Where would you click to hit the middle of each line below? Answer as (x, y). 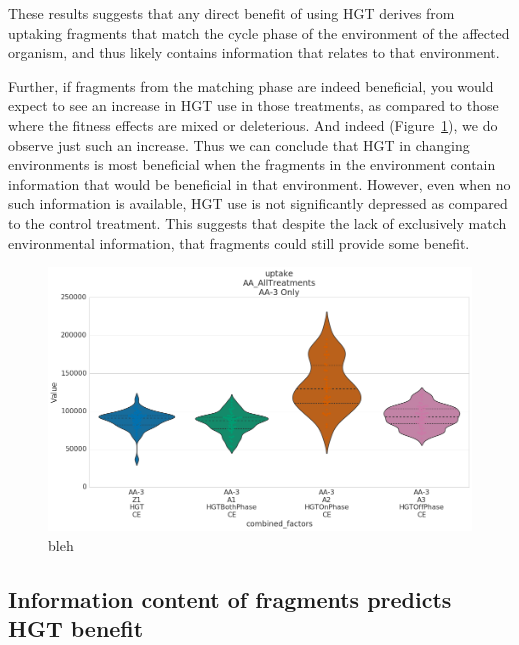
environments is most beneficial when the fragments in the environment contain (252, 164)
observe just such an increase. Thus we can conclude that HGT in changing (239, 144)
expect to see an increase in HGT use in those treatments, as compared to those (253, 105)
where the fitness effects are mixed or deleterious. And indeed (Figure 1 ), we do (253, 124)
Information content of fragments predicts (230, 599)
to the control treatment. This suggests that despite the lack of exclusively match (257, 222)
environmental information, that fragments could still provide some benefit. (239, 242)
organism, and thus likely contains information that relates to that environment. (254, 52)
